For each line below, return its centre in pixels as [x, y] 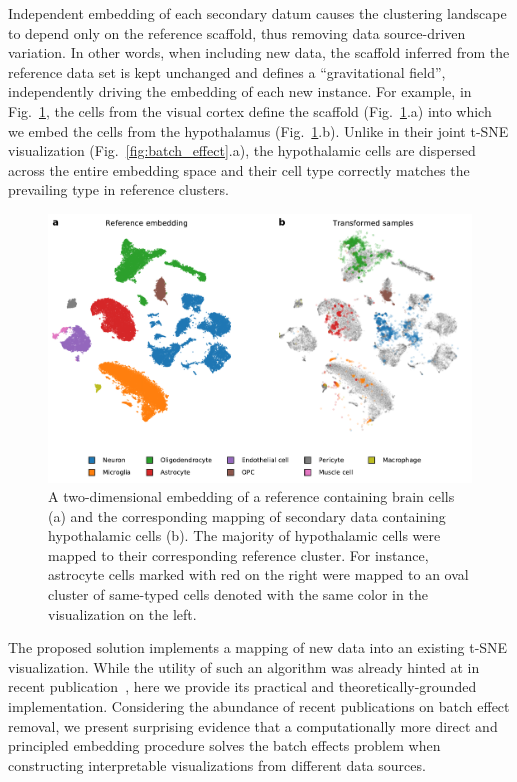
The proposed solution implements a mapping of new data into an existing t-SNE [258, 647]
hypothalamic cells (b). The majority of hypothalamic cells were [244, 535]
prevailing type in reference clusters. [118, 189]
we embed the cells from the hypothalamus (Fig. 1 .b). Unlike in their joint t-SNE [258, 130]
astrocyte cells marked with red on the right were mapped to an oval [258, 574]
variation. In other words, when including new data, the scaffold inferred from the [259, 52]
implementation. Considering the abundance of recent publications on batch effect [259, 706]
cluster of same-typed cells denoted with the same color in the [238, 594]
